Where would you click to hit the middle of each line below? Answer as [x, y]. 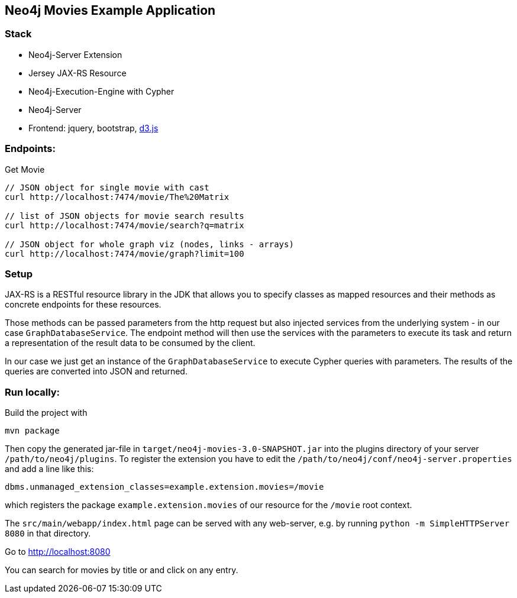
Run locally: [33, 392]
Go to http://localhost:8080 [58, 552]
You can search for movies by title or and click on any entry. [122, 570]
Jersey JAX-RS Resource [77, 73]
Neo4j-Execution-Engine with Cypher [101, 91]
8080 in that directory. [48, 534]
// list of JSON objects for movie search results [125, 216]
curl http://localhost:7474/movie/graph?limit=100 [125, 253]
